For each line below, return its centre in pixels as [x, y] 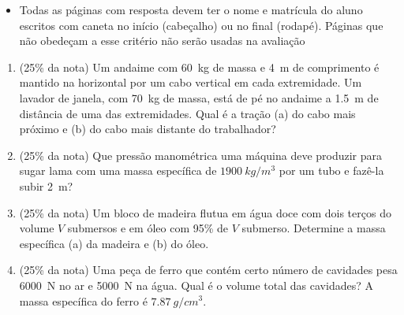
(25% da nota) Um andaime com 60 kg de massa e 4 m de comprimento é [199, 67]
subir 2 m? [46, 185]
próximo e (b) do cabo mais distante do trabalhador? [148, 129]
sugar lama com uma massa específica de [118, 170]
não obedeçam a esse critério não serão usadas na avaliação [162, 41]
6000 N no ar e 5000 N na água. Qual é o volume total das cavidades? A [196, 285]
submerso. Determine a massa [314, 228]
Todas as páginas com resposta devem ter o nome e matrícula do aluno [191, 9]
